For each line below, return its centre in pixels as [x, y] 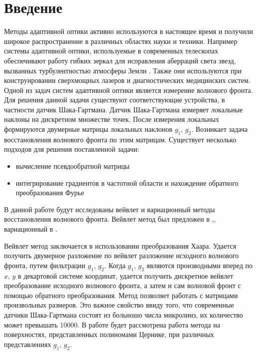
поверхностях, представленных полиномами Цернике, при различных [109, 334]
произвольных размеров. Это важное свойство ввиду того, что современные [119, 305]
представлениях [28, 344]
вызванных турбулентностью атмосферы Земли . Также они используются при [123, 70]
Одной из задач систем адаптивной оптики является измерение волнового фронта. [128, 90]
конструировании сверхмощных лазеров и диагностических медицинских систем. [127, 80]
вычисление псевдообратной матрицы [73, 166]
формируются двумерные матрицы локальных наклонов [88, 129]
